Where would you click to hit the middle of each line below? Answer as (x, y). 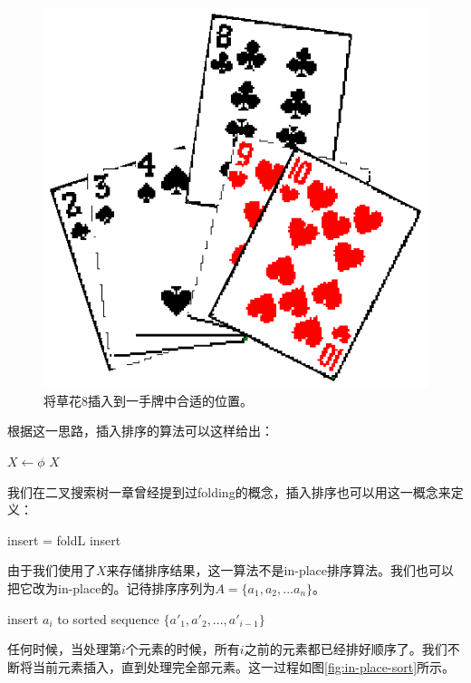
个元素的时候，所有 (183, 649)
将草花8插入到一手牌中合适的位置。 (148, 400)
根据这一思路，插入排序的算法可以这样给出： (140, 431)
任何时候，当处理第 (64, 649)
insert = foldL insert (64, 539)
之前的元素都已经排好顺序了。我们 (346, 649)
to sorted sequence (108, 618)
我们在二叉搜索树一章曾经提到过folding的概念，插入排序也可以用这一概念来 (229, 491)
